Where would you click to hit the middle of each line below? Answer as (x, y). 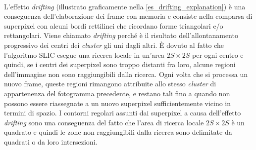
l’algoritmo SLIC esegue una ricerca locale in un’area (84, 55)
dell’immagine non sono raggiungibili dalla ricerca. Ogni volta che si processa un (126, 74)
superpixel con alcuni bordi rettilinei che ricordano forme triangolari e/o (114, 25)
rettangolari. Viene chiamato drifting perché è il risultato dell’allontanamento (121, 35)
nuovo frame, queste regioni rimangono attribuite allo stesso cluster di (110, 84)
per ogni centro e (218, 55)
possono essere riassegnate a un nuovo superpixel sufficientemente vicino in (118, 103)
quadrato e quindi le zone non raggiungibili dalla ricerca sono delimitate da (118, 132)
